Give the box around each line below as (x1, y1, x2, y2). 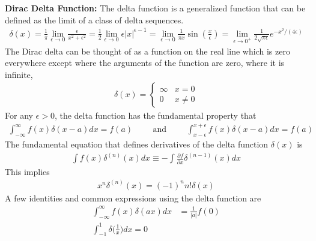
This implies (5, 165, 50, 177)
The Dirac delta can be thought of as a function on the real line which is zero (5, 44, 290, 57)
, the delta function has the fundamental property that (54, 109, 257, 122)
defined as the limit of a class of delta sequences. (5, 13, 184, 26)
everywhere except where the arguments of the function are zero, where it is (5, 56, 285, 69)
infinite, (5, 68, 33, 80)
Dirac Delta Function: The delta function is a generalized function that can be (5, 2, 306, 14)
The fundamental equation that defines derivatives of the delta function (5, 138, 269, 150)
